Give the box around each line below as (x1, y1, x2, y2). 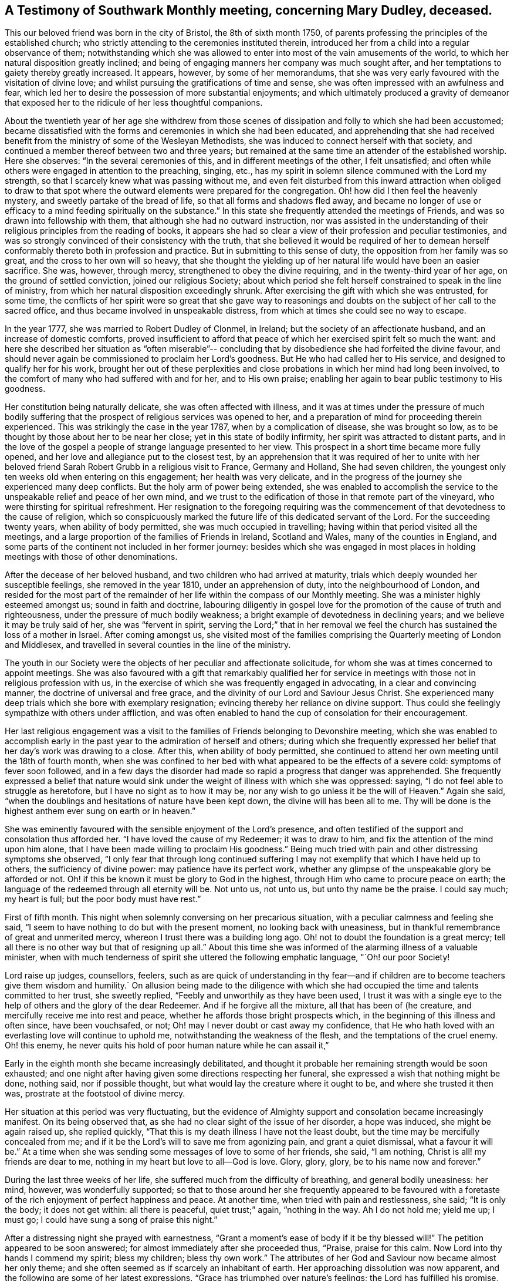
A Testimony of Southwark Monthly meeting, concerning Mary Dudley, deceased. (5, 3, 493, 18)
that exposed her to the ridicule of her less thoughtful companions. (5, 97, 263, 108)
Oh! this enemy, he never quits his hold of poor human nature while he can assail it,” (5, 1040, 329, 1051)
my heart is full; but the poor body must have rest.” (5, 894, 201, 905)
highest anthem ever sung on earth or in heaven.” (5, 806, 196, 816)
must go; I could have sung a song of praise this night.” (5, 1215, 218, 1225)
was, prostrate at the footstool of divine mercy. (5, 1088, 185, 1099)
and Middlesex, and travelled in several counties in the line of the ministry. (5, 640, 291, 650)
